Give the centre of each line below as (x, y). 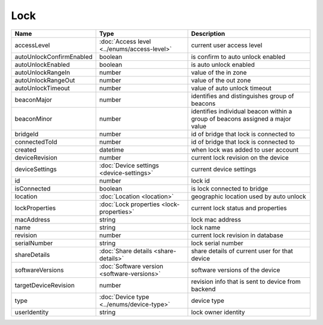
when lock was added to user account (245, 149)
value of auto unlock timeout (231, 88)
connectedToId (36, 142)
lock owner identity (218, 312)
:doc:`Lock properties (129, 204)
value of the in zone (219, 72)
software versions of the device (236, 270)
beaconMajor (33, 100)
